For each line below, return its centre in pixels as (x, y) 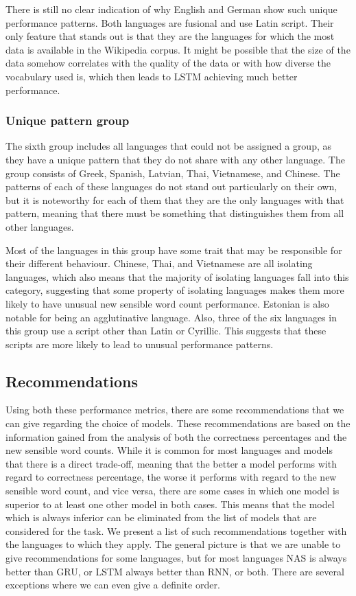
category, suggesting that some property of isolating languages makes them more (175, 290)
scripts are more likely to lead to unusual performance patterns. (140, 344)
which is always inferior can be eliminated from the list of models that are (161, 517)
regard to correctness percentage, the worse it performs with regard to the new (171, 477)
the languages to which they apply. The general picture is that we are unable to (173, 544)
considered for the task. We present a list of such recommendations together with (176, 530)
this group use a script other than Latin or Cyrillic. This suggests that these (166, 331)
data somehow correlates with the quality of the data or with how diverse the (168, 63)
